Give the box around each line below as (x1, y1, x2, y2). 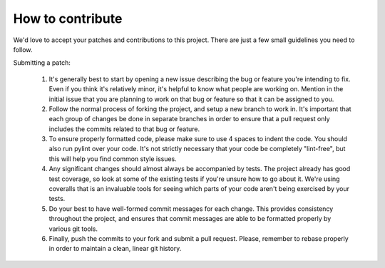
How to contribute (13, 11, 123, 26)
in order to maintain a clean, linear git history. (48, 244, 182, 253)
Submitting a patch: (13, 58, 71, 67)
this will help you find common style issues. (48, 154, 178, 163)
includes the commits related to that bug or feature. (48, 125, 200, 133)
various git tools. (48, 225, 98, 233)
